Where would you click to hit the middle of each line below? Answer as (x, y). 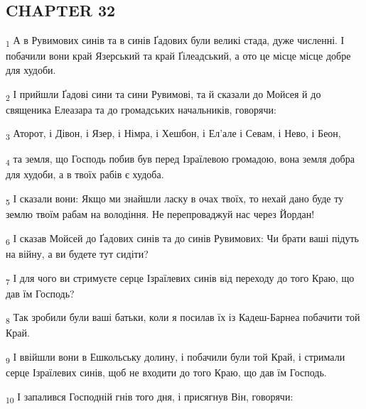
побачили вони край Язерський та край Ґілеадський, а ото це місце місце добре (178, 56)
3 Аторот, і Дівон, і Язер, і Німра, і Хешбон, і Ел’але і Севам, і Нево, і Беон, (173, 134)
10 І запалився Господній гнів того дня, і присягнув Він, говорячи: (150, 397)
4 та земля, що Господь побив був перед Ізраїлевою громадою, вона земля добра (180, 160)
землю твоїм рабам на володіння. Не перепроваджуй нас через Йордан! (160, 214)
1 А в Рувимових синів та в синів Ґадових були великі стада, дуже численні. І (175, 41)
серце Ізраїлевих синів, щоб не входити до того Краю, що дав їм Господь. (166, 372)
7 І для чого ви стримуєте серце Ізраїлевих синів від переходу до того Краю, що (180, 278)
